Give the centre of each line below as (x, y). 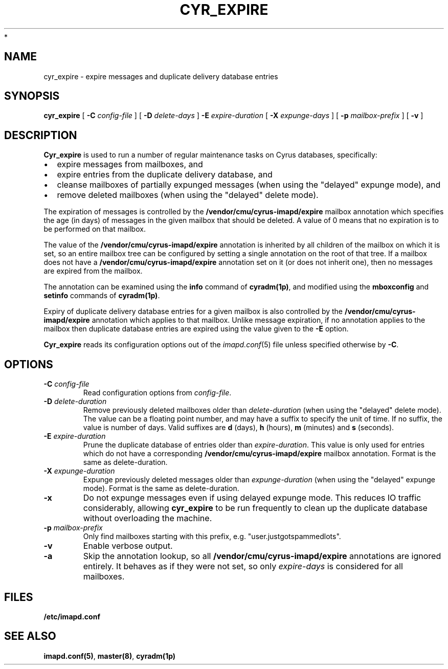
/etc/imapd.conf (72, 616)
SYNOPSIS (32, 96)
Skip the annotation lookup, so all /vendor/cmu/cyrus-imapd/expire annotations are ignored (262, 556)
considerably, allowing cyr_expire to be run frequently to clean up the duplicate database (255, 508)
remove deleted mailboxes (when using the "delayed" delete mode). (188, 195)
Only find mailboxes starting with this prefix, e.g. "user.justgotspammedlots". (212, 537)
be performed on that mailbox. (95, 229)
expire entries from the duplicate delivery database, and (165, 175)
